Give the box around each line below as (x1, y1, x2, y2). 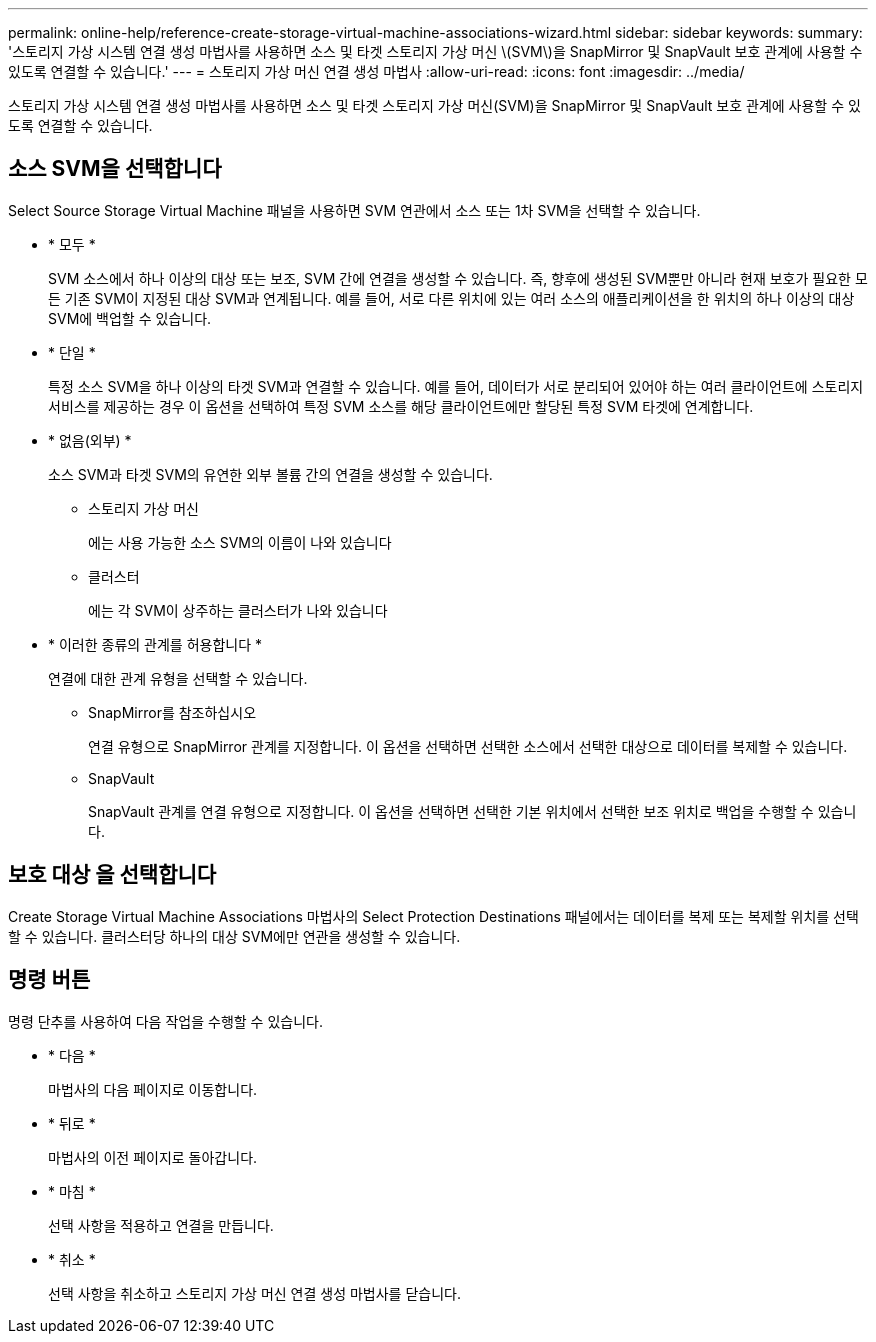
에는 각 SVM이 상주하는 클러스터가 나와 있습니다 (88, 601, 388, 619)
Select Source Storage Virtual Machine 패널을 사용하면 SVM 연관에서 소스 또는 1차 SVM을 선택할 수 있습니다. (8, 201, 701, 219)
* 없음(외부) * (48, 431, 132, 449)
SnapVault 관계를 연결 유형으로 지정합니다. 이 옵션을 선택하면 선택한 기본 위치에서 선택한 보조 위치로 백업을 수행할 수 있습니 (88, 802, 857, 820)
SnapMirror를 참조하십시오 (88, 703, 257, 721)
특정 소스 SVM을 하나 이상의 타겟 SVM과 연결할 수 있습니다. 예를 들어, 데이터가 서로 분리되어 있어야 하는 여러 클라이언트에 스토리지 (48, 377, 864, 395)
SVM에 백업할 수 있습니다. (48, 309, 212, 327)
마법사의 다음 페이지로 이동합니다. (48, 1080, 258, 1098)
